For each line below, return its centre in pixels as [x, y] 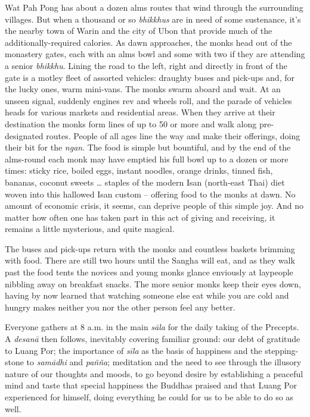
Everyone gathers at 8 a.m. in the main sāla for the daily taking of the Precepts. [152, 327]
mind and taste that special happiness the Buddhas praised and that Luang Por [151, 385]
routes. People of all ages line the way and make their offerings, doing [173, 135]
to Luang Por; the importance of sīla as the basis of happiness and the [134, 350]
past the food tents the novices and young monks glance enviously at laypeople [149, 272]
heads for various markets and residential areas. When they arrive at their [140, 112]
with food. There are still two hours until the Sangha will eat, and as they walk [150, 260]
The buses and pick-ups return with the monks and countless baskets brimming [150, 248]
